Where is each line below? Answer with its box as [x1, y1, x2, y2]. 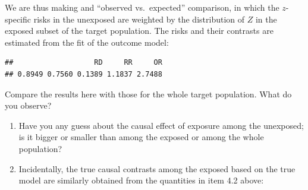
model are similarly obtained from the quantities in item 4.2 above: [18, 174, 264, 186]
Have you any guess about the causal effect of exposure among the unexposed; [18, 119, 304, 131]
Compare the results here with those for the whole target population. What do [5, 87, 292, 100]
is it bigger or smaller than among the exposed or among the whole [18, 131, 264, 143]
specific [5, 12, 32, 25]
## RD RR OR [5, 58, 162, 67]
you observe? [5, 99, 52, 112]
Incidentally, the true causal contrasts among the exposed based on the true [18, 162, 296, 175]
